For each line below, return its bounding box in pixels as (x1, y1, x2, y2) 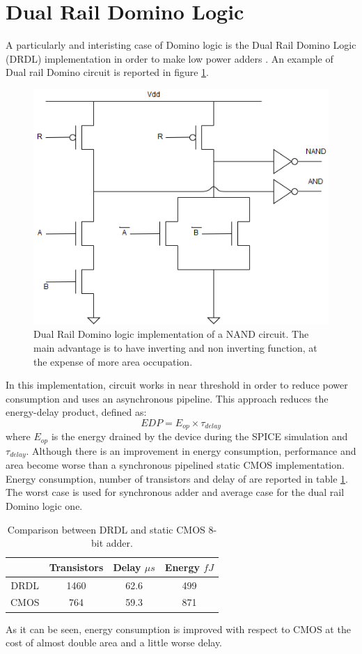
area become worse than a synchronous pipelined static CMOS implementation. (6, 458, 345, 472)
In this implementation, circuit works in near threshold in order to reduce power (6, 377, 348, 392)
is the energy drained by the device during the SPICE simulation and (51, 429, 348, 444)
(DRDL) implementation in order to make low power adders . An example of (6, 51, 333, 65)
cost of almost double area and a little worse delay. (6, 635, 223, 650)
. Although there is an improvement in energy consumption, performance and (26, 443, 356, 458)
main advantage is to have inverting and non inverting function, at (33, 340, 317, 355)
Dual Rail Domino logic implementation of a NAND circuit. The (33, 327, 309, 341)
